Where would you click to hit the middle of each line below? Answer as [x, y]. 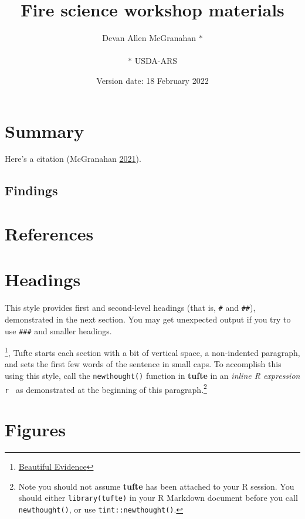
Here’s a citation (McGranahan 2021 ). [73, 159]
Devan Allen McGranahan [149, 38]
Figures [35, 430]
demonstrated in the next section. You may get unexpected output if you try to [148, 319]
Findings [31, 190]
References [49, 233]
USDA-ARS [156, 61]
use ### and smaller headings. [58, 330]
